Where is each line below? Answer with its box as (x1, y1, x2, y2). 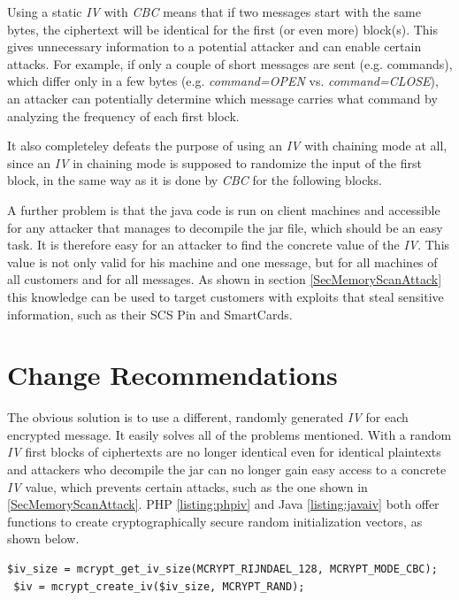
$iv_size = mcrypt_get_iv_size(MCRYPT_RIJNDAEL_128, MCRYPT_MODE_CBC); (7, 562, 438, 575)
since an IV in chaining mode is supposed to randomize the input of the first (7, 153, 422, 172)
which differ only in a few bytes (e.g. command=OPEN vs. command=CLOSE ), (7, 72, 439, 90)
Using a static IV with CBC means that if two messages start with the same (7, 3, 421, 20)
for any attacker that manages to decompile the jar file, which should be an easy (7, 218, 443, 236)
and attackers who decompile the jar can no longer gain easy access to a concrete (7, 460, 447, 478)
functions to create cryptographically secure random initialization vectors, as (7, 512, 423, 530)
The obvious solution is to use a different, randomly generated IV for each (7, 408, 409, 427)
